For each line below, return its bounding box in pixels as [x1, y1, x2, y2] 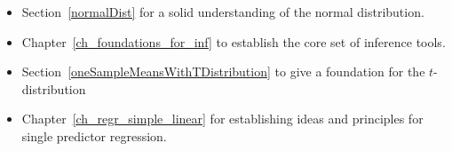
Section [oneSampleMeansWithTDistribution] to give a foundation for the [21, 62, 425, 81]
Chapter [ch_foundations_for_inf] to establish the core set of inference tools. [21, 32, 446, 51]
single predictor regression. [21, 126, 167, 145]
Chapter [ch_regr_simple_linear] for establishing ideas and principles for [21, 109, 424, 128]
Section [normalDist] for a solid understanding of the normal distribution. [21, 3, 424, 20]
